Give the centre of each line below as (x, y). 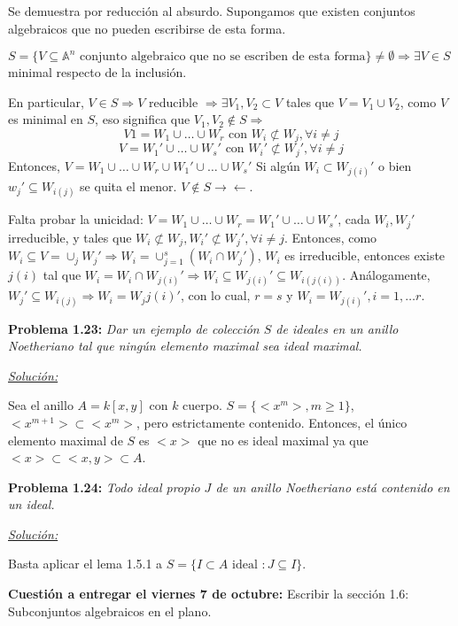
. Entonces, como (331, 237)
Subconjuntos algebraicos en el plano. (110, 611)
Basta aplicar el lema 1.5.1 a (85, 564)
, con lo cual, (215, 295)
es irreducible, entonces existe (365, 255)
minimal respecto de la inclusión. (97, 72)
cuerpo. (202, 405)
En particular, (46, 101)
